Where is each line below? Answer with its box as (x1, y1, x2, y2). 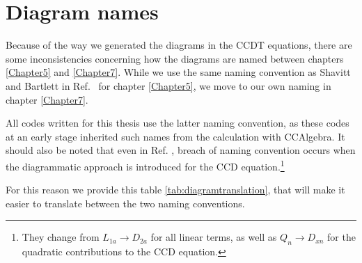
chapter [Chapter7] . (6, 92, 88, 106)
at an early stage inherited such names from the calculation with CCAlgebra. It (6, 129, 345, 143)
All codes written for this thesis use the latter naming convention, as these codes (6, 115, 349, 130)
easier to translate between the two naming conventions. (6, 196, 245, 210)
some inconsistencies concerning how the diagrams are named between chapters (6, 51, 344, 65)
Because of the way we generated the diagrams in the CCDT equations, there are (6, 38, 352, 52)
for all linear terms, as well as (150, 230, 277, 244)
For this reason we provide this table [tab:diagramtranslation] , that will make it (6, 182, 345, 197)
